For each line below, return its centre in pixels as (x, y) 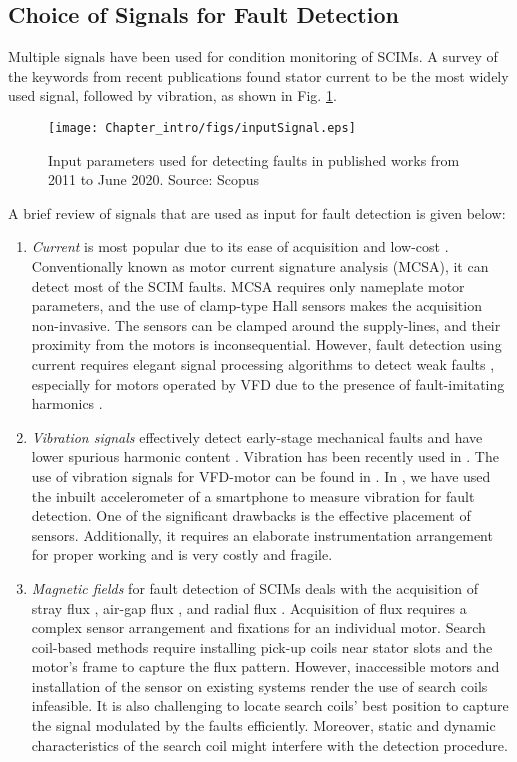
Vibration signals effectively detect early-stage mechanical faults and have (257, 436)
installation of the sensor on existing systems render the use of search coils (259, 685)
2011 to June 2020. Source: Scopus (154, 179)
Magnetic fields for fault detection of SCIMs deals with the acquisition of (255, 587)
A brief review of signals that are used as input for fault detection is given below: (257, 212)
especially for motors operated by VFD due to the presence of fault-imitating (268, 383)
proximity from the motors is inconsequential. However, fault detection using (266, 344)
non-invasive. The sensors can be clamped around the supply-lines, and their (266, 324)
